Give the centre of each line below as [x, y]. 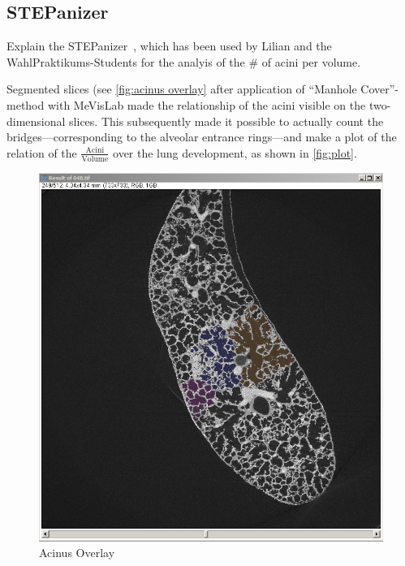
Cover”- [380, 89]
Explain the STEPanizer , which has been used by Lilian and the [169, 46]
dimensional [36, 121]
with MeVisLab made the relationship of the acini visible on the [207, 104]
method [26, 104]
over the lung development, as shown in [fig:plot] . [235, 152]
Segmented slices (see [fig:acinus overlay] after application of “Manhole [182, 89]
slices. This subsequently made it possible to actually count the [226, 121]
